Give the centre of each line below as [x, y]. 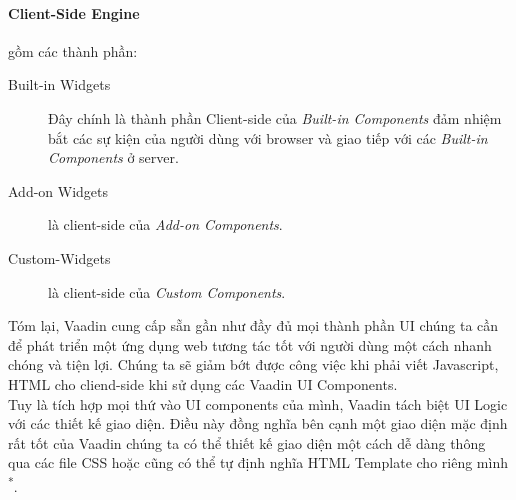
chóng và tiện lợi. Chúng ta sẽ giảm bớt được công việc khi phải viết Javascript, [253, 364]
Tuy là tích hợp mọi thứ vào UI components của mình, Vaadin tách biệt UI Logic [258, 403]
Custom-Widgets [59, 257]
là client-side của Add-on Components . [165, 224]
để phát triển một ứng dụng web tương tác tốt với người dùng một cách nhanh [250, 344]
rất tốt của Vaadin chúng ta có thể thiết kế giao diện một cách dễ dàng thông [247, 442]
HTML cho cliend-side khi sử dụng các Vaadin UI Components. [203, 383]
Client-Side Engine [74, 12]
